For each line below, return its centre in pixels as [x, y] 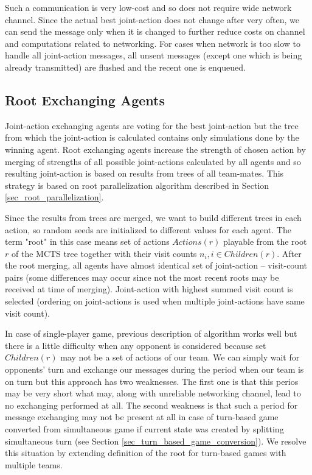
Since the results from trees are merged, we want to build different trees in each [153, 217]
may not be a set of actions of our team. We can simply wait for [180, 357]
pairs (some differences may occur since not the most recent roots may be [142, 277]
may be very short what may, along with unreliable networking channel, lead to [153, 393]
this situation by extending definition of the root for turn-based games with [146, 453]
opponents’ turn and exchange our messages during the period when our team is [154, 369]
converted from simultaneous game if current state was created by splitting [144, 429]
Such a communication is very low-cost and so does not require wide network [148, 7]
